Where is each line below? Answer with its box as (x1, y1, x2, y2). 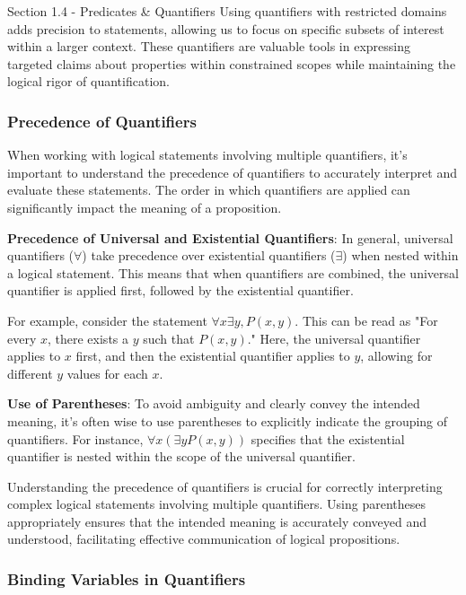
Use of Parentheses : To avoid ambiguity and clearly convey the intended (7, 394, 420, 413)
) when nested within (342, 246, 459, 265)
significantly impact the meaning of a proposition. (7, 197, 282, 216)
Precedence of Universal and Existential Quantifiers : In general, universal (7, 228, 453, 247)
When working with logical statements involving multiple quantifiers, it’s (7, 145, 408, 164)
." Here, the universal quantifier (247, 328, 421, 347)
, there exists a (48, 328, 129, 347)
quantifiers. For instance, (7, 429, 144, 448)
